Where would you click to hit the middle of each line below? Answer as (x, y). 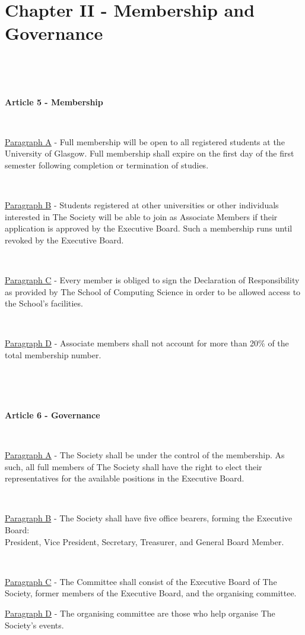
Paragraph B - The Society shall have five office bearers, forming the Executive (149, 518)
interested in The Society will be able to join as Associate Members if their (141, 216)
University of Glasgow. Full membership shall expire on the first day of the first (150, 153)
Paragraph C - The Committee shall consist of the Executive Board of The (141, 581)
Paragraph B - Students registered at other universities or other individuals (142, 205)
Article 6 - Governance (53, 415)
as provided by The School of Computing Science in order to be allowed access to (153, 291)
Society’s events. (34, 625)
